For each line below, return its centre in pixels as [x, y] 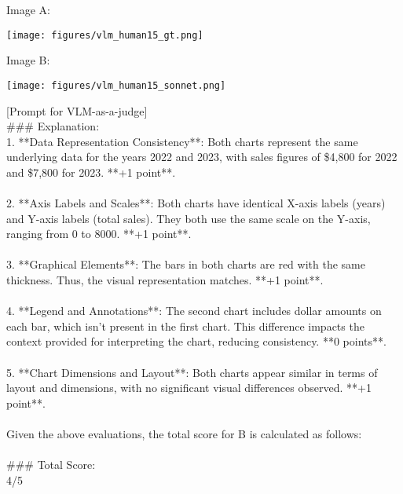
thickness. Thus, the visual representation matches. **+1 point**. [165, 280]
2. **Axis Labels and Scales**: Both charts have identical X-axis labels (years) [196, 203]
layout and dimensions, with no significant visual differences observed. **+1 [189, 388]
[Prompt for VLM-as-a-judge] [77, 110]
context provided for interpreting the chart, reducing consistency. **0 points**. [196, 341]
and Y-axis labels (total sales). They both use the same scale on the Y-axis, [189, 218]
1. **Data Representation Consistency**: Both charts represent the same [182, 141]
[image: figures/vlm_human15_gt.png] [105, 35]
